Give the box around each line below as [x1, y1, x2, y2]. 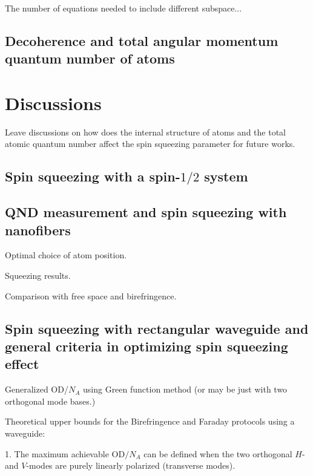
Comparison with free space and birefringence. [5, 289, 177, 302]
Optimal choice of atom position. [5, 249, 127, 261]
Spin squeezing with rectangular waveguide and [5, 319, 309, 337]
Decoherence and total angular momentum [5, 31, 278, 50]
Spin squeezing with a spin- [5, 167, 180, 186]
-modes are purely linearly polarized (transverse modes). [26, 459, 236, 472]
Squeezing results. [5, 269, 71, 282]
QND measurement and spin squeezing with [5, 203, 287, 221]
